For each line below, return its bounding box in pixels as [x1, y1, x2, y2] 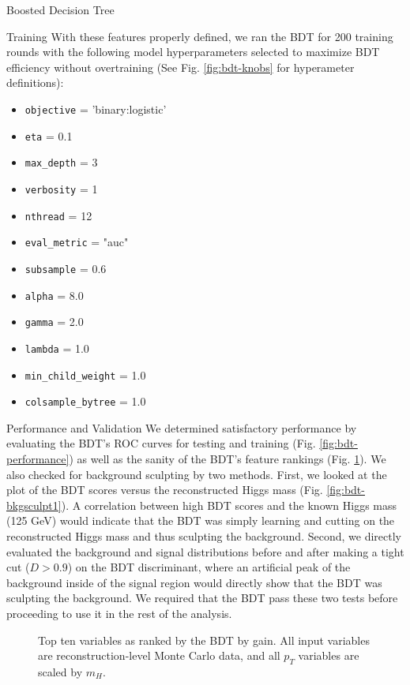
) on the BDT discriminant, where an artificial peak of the [67, 559, 351, 575]
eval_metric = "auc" [24, 234, 129, 250]
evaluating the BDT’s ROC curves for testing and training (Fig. [6, 435, 316, 451]
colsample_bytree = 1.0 [24, 393, 146, 410]
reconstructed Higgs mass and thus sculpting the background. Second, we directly [6, 528, 401, 544]
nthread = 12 [24, 207, 92, 223]
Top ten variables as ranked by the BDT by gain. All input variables [38, 631, 370, 648]
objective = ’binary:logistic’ [24, 100, 167, 117]
